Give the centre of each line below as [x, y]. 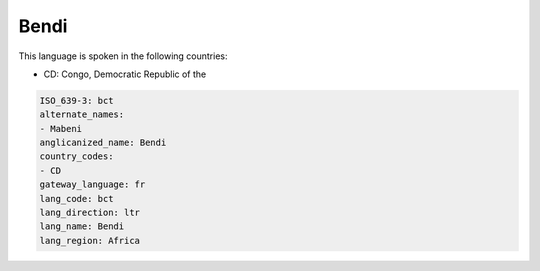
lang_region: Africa [89, 240]
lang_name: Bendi [82, 226]
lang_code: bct [76, 198]
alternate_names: [82, 114]
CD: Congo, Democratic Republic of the [125, 74]
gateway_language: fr [92, 184]
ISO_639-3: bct [76, 100]
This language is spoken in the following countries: [123, 56]
